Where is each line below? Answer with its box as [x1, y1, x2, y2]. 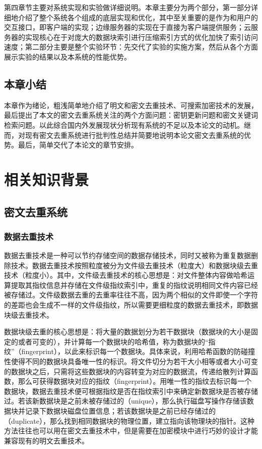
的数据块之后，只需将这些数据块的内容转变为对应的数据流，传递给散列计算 [4, 366, 251, 376]
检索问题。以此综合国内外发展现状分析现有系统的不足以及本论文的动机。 [4, 119, 244, 130]
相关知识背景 [4, 169, 89, 189]
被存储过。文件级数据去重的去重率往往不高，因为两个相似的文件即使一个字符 [4, 289, 258, 300]
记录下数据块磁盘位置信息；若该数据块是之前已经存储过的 [25, 406, 216, 416]
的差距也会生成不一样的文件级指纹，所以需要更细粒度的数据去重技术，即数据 [4, 300, 258, 310]
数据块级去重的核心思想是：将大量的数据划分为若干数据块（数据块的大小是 [4, 326, 251, 337]
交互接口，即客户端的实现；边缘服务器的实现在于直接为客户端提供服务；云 [4, 22, 251, 32]
